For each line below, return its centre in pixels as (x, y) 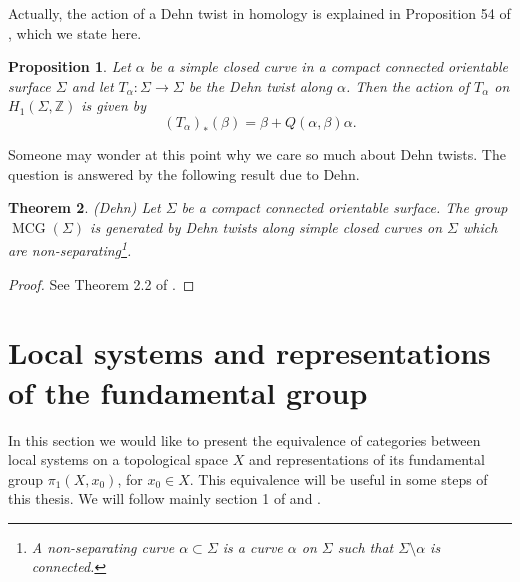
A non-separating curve (103, 546)
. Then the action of (407, 85)
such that (365, 546)
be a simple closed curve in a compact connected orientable (328, 66)
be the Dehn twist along (260, 85)
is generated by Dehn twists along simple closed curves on (266, 226)
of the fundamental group (188, 391)
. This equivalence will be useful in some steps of (338, 478)
